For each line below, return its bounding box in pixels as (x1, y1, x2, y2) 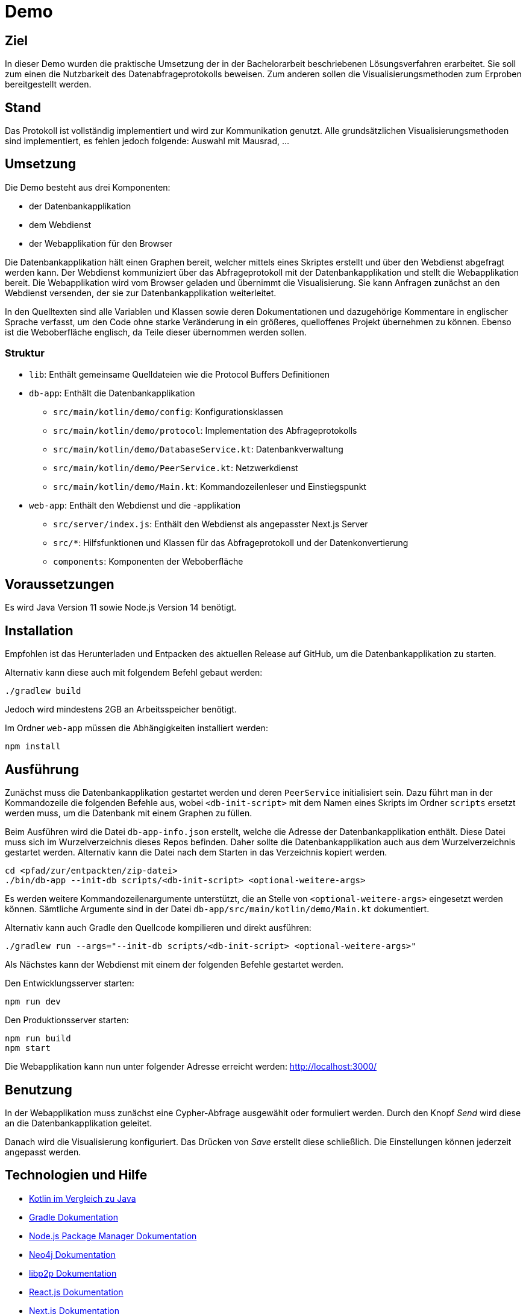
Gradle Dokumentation (29, 1211, 118, 1222)
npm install (5, 741, 61, 752)
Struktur (5, 347, 45, 360)
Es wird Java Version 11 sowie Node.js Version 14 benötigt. (5, 602, 237, 613)
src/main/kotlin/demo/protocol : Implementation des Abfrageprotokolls (53, 425, 357, 436)
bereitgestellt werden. (5, 79, 92, 90)
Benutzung (5, 1082, 72, 1097)
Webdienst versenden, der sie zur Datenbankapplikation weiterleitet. (5, 287, 277, 298)
